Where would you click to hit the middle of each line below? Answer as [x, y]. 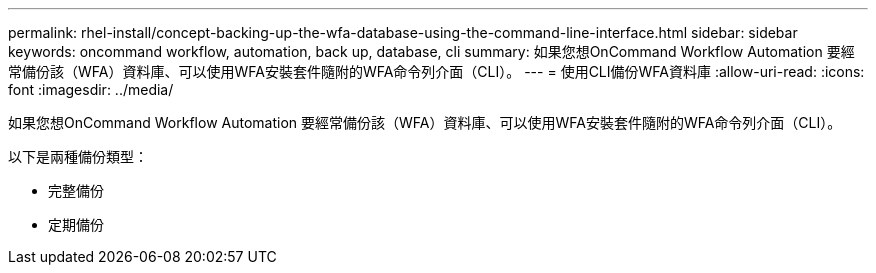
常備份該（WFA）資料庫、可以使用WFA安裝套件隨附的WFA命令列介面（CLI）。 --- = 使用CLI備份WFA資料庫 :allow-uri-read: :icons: [436, 71]
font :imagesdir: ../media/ [91, 89]
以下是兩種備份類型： [78, 156]
